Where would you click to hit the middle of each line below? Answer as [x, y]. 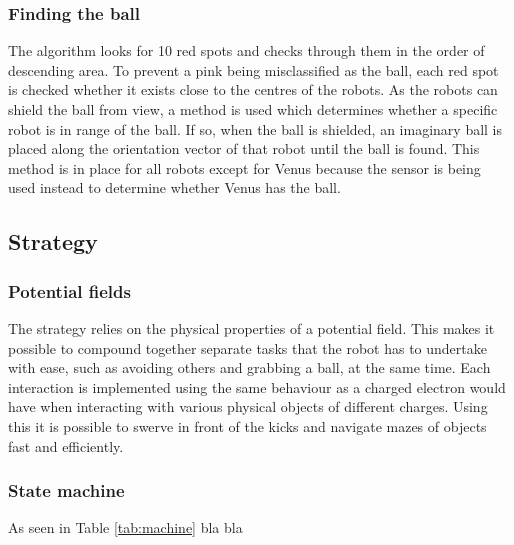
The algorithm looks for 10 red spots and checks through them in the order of [246, 50]
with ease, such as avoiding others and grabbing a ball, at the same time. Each [249, 367]
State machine [66, 490]
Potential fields [69, 290]
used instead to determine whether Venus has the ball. [174, 187]
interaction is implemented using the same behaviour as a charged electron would [257, 386]
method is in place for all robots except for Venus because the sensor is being [244, 167]
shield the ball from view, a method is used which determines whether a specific [253, 109]
